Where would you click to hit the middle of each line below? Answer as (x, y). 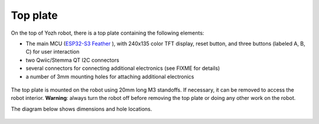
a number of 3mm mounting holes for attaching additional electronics (110, 76)
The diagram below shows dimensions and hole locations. (82, 109)
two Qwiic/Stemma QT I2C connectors (72, 60)
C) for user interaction (53, 52)
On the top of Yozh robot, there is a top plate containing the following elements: (108, 33)
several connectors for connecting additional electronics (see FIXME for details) (123, 68)
